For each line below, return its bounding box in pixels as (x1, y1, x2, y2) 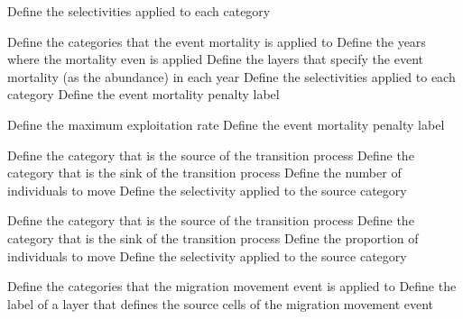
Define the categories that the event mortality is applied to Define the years (7, 32, 426, 50)
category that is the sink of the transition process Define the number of (7, 163, 402, 182)
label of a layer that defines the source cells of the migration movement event (7, 294, 434, 313)
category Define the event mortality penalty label (7, 85, 280, 104)
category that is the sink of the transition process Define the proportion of (7, 228, 419, 247)
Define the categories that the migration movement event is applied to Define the (7, 277, 457, 296)
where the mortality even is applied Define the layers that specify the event (7, 50, 423, 68)
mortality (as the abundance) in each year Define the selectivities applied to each (7, 67, 456, 86)
